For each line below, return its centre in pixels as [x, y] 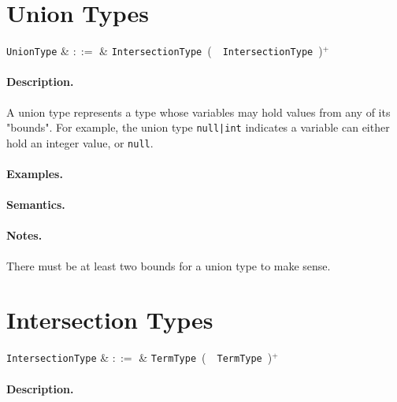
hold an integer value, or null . [80, 142]
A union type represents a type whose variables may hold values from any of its [198, 112]
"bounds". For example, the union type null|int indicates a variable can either [198, 127]
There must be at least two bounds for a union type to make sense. [169, 265]
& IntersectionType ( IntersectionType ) [211, 51]
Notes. [24, 235]
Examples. [35, 174]
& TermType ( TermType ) [206, 357]
